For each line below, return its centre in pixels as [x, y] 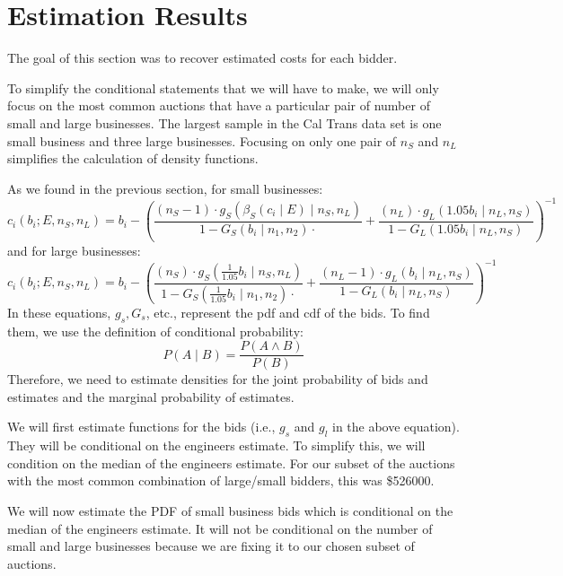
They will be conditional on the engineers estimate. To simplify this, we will [216, 445]
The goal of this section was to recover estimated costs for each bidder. [202, 58]
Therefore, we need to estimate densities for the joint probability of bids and [218, 379]
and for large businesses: [74, 250]
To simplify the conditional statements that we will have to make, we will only [223, 87]
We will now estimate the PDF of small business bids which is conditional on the [230, 510]
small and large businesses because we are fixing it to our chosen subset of [211, 546]
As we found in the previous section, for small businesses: [165, 188]
